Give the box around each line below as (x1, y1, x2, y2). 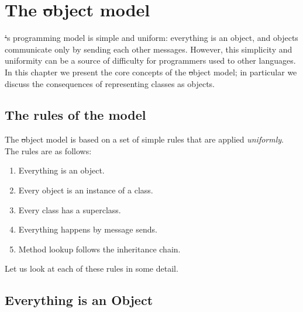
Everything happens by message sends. (18, 223, 157, 235)
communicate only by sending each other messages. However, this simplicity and (5, 43, 292, 55)
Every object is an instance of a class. (18, 184, 153, 196)
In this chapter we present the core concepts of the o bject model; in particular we (5, 65, 297, 78)
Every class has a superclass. (18, 203, 121, 216)
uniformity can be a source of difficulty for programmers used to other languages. (5, 54, 296, 67)
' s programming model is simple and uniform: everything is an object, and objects (5, 32, 298, 44)
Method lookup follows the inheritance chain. (18, 242, 181, 255)
